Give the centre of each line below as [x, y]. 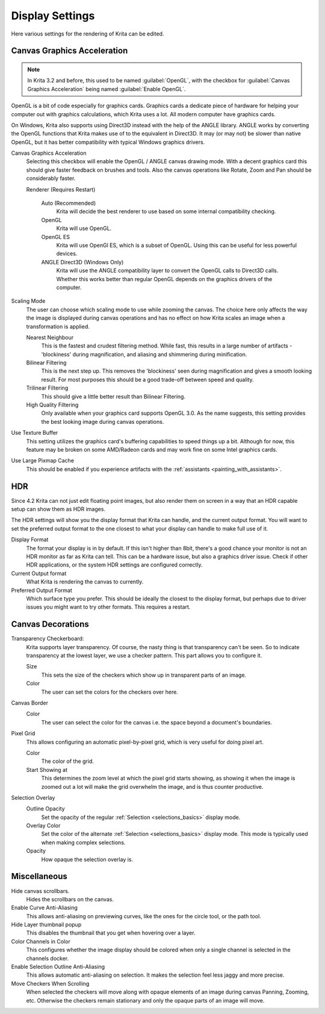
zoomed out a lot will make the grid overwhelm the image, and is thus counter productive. [152, 786]
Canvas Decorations [50, 624]
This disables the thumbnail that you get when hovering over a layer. [111, 933]
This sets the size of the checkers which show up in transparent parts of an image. [144, 675]
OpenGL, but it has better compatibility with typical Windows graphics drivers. [108, 142]
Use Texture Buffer [35, 433]
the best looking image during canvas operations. [103, 421]
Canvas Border [29, 703]
